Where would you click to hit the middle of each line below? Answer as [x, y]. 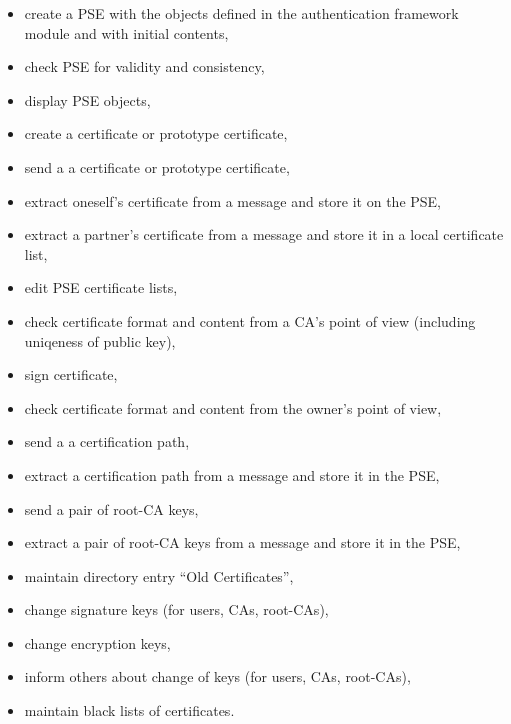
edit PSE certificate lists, [101, 287]
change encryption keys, [97, 642]
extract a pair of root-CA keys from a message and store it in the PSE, [242, 542]
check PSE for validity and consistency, [144, 66]
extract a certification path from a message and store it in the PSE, [232, 474]
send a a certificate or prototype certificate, [157, 166]
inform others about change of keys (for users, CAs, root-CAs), [217, 676]
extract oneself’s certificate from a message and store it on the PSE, [233, 200]
